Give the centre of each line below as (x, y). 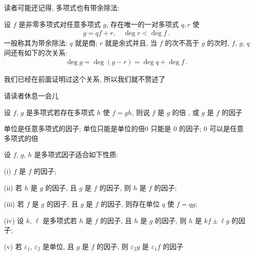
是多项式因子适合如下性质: (76, 154)
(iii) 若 (14, 204)
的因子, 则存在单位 (130, 204)
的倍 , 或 (186, 112)
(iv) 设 (14, 220)
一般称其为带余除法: (36, 43)
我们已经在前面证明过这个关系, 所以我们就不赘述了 (85, 79)
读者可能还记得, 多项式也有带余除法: (62, 7)
